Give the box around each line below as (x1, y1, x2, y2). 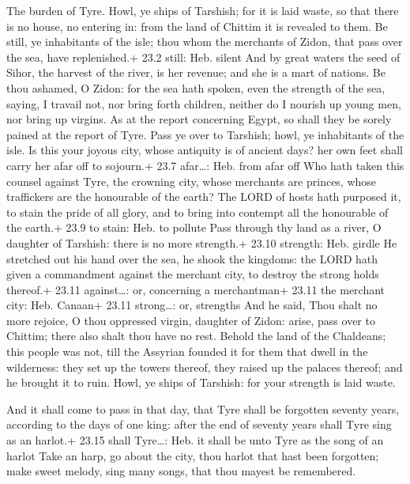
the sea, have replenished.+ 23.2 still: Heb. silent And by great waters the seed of (6, 48, 401, 65)
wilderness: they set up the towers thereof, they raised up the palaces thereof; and (6, 358, 403, 375)
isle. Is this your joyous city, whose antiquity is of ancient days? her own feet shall (6, 142, 403, 158)
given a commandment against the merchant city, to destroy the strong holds (6, 266, 379, 282)
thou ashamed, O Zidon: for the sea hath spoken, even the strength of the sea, (6, 79, 386, 96)
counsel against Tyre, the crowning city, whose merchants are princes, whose (6, 172, 377, 189)
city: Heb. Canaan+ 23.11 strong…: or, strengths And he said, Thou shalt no (6, 297, 378, 313)
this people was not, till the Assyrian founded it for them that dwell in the (6, 343, 368, 360)
